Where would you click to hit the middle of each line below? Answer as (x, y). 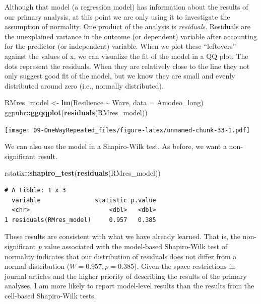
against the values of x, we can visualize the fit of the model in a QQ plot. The (126, 56)
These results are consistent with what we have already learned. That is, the (123, 236)
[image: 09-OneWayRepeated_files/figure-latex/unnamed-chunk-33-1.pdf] (127, 130)
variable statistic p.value (84, 200)
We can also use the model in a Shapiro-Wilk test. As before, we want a (116, 146)
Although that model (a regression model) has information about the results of (126, 7)
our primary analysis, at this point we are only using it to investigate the (117, 16)
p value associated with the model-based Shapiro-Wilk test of (133, 246)
